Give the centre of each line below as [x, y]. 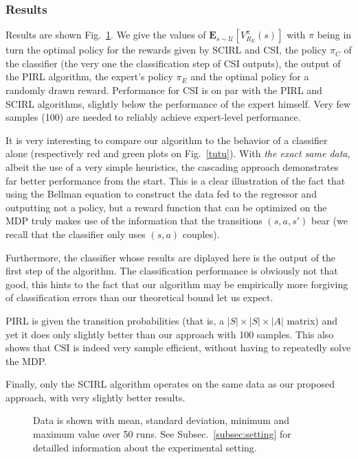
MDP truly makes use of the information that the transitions [134, 221]
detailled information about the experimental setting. [145, 447]
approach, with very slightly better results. [96, 397]
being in [334, 35]
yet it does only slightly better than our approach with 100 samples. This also [170, 334]
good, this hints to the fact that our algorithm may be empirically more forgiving [177, 284]
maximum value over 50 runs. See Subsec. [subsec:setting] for [162, 434]
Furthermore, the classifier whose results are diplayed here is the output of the [171, 257]
